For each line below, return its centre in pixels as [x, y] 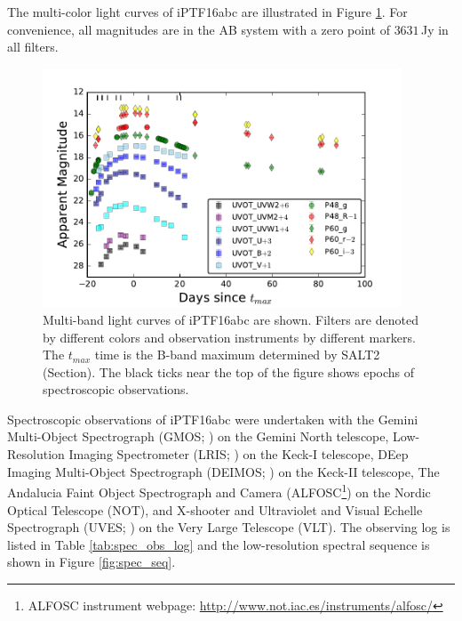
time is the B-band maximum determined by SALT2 [237, 355]
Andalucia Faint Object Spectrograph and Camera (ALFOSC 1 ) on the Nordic [219, 491]
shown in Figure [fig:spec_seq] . [92, 562]
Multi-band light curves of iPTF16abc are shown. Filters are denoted [231, 319]
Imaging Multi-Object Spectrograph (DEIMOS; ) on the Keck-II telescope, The [223, 471]
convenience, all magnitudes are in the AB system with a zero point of [199, 29]
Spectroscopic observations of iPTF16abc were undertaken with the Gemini [213, 419]
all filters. [33, 47]
